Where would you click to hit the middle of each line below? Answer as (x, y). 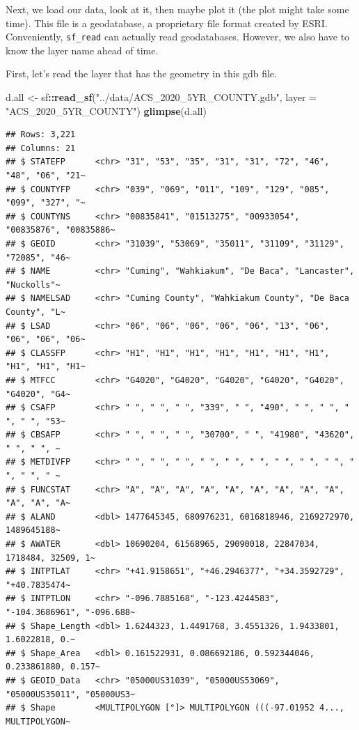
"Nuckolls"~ (33, 285)
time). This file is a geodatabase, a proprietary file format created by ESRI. (167, 23)
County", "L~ (35, 312)
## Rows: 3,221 (41, 135)
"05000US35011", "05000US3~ (71, 694)
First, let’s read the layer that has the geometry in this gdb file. (141, 73)
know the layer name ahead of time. (82, 50)
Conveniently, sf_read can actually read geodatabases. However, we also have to (178, 37)
